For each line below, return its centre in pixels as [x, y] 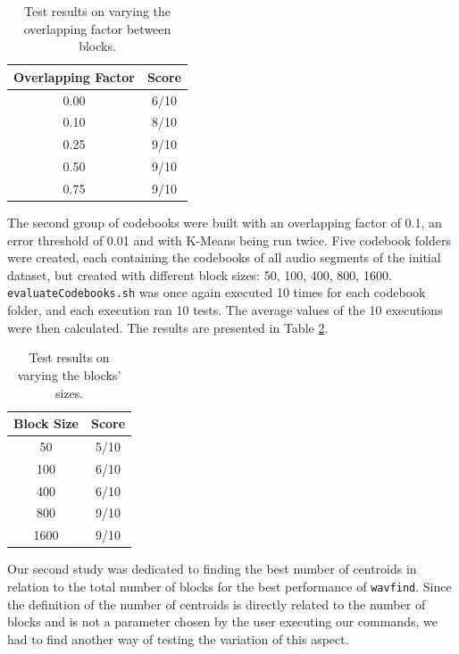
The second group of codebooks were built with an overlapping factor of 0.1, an [225, 223]
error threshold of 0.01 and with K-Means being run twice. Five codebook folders [229, 240]
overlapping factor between [97, 28]
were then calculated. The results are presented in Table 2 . [168, 327]
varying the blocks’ [69, 374]
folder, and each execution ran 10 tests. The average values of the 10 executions [225, 310]
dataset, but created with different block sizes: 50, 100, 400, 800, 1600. [200, 274]
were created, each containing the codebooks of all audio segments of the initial [224, 257]
